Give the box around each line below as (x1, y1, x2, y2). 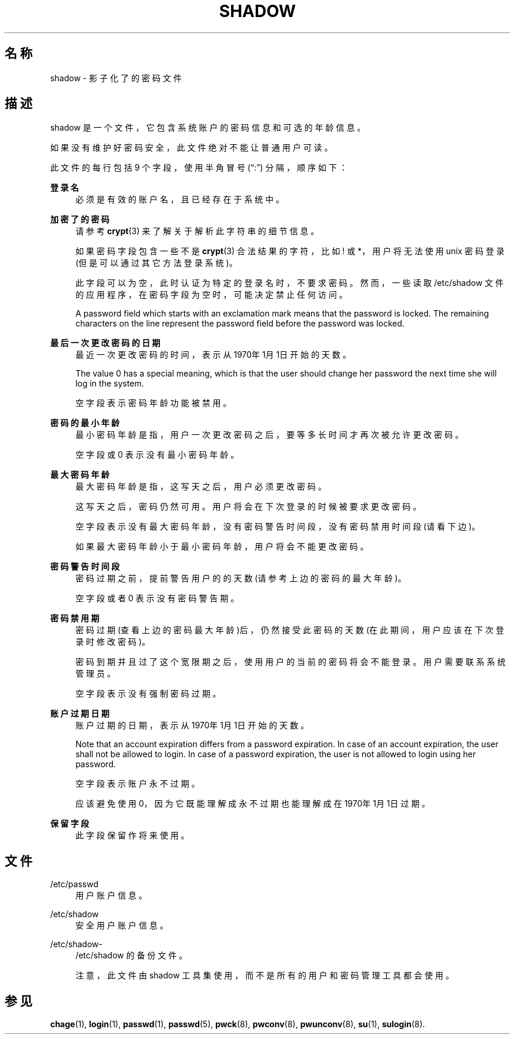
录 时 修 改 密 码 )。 (75, 637, 151, 647)
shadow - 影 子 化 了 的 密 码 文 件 (50, 72, 182, 83)
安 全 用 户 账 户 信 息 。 (75, 920, 168, 931)
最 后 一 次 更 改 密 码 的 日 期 (50, 338, 160, 348)
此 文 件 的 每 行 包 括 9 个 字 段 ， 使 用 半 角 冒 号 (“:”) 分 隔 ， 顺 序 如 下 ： (50, 162, 347, 173)
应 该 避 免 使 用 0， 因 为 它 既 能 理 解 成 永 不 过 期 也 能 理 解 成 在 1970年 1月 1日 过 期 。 (75, 798, 430, 809)
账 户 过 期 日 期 (50, 708, 109, 719)
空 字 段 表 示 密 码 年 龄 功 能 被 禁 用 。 (75, 398, 232, 408)
